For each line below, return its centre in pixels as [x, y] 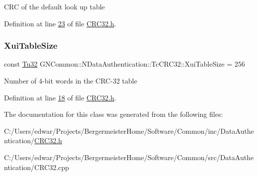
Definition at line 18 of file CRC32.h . [60, 97]
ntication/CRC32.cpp [37, 167]
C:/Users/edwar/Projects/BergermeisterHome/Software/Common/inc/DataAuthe [129, 131]
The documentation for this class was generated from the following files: [114, 114]
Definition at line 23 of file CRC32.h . [60, 23]
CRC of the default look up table [54, 6]
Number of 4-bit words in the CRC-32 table [71, 81]
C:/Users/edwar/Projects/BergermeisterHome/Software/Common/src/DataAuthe [129, 157]
